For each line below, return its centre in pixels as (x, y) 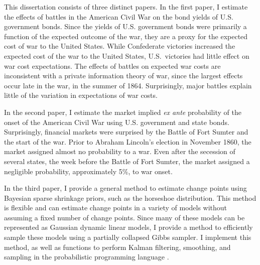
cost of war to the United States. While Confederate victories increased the (120, 46)
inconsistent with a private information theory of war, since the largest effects (123, 76)
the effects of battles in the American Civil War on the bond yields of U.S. (119, 16)
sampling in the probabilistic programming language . (87, 257)
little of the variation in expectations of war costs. (81, 95)
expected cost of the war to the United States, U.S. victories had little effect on (127, 55)
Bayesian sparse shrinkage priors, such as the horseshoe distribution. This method (130, 197)
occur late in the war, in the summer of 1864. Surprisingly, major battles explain (128, 85)
